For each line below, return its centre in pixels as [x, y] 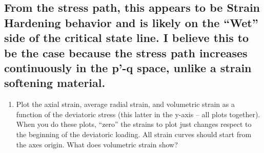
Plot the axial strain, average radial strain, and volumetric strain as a [125, 104]
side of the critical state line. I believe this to [127, 38]
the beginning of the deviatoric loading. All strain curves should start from [134, 134]
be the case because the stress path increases [126, 52]
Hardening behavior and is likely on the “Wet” [131, 22]
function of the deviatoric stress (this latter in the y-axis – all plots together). [138, 114]
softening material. [55, 83]
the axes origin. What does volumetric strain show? [97, 144]
